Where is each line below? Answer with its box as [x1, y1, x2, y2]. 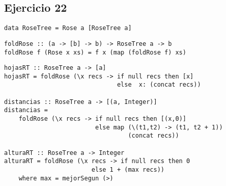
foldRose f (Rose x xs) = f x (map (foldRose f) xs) [4, 48, 186, 56]
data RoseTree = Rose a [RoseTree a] [4, 24, 132, 32]
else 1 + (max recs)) [91, 166, 164, 174]
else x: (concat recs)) [117, 81, 201, 89]
